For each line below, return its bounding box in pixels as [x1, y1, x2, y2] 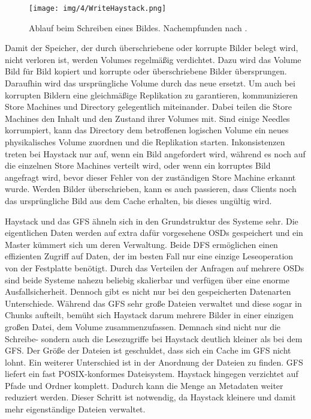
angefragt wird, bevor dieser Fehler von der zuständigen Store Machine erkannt [5, 170, 296, 183]
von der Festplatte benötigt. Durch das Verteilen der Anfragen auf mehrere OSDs [5, 261, 304, 274]
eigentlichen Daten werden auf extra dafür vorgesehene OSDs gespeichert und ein [5, 226, 303, 239]
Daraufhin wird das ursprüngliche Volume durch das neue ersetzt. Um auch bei [5, 77, 295, 89]
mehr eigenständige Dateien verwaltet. [5, 403, 146, 415]
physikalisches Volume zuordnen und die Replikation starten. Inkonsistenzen [5, 136, 285, 148]
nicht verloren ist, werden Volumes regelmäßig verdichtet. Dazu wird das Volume [5, 53, 301, 65]
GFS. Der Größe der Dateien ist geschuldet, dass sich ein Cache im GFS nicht [5, 344, 291, 357]
